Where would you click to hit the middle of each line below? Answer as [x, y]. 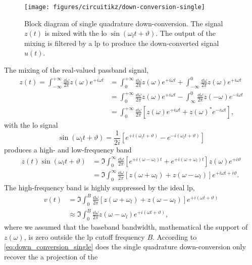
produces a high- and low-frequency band [68, 149]
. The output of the [186, 33]
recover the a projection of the [51, 256]
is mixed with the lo [76, 33]
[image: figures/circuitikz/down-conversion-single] [115, 7]
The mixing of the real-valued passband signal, [77, 70]
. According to [175, 236]
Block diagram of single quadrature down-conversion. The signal [124, 23]
